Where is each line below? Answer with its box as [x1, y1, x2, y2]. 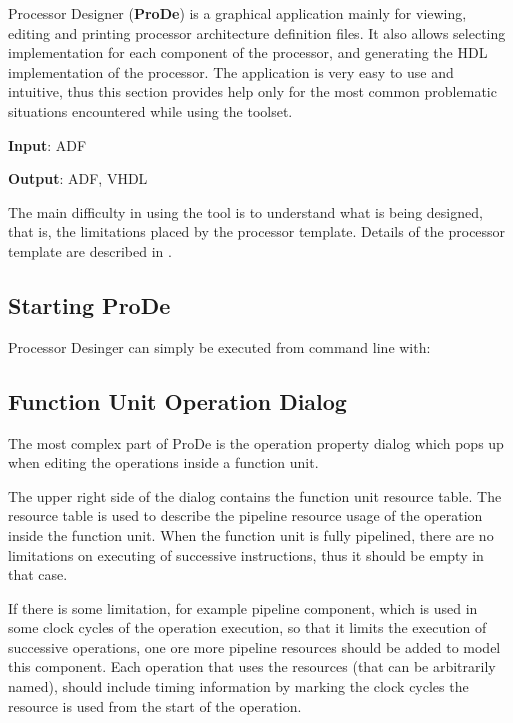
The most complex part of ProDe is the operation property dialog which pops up [8, 432, 504, 453]
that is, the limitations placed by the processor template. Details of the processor [8, 221, 506, 242]
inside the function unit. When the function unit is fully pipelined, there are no [8, 524, 494, 545]
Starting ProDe [8, 289, 171, 320]
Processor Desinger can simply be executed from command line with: [8, 336, 431, 357]
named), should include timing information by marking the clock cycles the [8, 676, 469, 697]
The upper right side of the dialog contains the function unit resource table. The [8, 485, 502, 506]
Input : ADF [8, 134, 87, 155]
